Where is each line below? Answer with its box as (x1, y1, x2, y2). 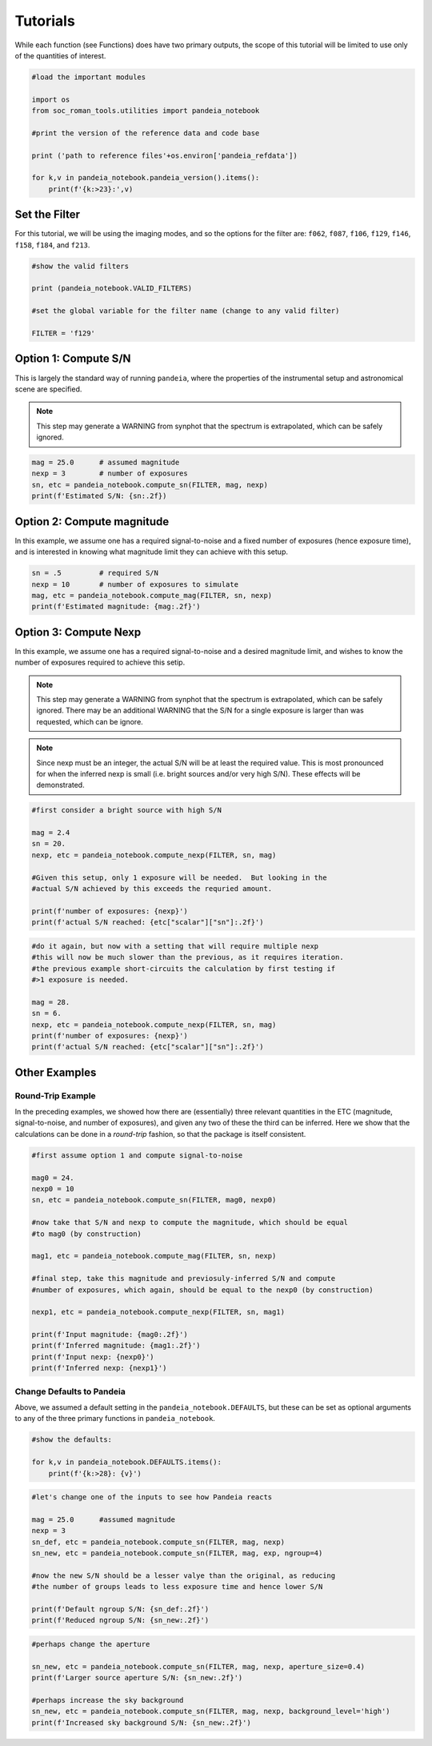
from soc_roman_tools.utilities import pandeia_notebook (31, 106, 260, 115)
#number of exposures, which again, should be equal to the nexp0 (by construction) (31, 1285, 374, 1294)
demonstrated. (36, 781, 85, 790)
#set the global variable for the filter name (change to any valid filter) (31, 307, 340, 315)
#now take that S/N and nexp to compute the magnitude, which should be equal (31, 1218, 348, 1227)
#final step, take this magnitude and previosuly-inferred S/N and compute (31, 1274, 336, 1283)
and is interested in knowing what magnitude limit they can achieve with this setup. (14, 547, 288, 556)
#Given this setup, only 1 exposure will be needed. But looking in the (31, 873, 327, 882)
